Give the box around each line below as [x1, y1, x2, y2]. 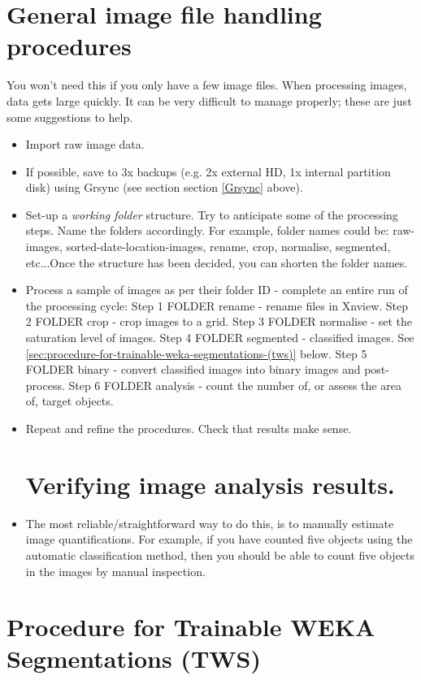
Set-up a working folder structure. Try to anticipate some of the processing [25, 206, 398, 223]
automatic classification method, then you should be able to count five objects [25, 546, 415, 563]
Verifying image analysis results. [25, 467, 395, 500]
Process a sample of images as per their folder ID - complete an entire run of [25, 281, 408, 298]
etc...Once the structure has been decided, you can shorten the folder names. [25, 253, 408, 271]
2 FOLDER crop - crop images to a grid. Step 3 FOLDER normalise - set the [25, 313, 412, 330]
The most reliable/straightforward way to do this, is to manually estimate [25, 514, 394, 531]
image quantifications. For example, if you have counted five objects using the [25, 531, 413, 548]
